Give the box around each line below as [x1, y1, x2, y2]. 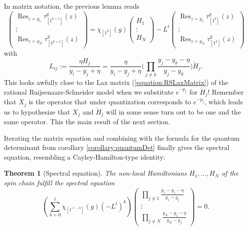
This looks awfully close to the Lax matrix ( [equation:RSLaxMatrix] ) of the [4, 77, 228, 87]
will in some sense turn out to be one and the [106, 106, 241, 116]
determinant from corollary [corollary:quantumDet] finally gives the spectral [4, 142, 230, 152]
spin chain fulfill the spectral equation [4, 177, 115, 187]
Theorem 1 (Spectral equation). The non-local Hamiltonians [4, 168, 187, 178]
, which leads [204, 97, 243, 107]
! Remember [207, 86, 244, 97]
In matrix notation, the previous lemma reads [4, 1, 139, 11]
